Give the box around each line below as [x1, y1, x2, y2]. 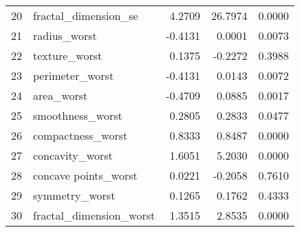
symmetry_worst [33, 187, 116, 203]
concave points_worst [33, 167, 138, 183]
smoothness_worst [33, 107, 122, 123]
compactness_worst [33, 127, 128, 143]
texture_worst [33, 48, 103, 63]
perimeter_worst [33, 67, 114, 83]
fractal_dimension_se [33, 8, 138, 23]
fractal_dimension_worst [33, 207, 156, 223]
